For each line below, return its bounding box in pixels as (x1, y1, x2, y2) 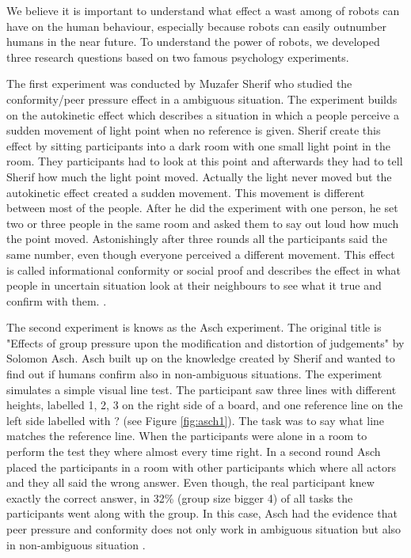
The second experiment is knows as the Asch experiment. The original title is (6, 319, 382, 336)
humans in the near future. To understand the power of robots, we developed (6, 33, 380, 50)
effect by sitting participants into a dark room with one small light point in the (6, 137, 390, 154)
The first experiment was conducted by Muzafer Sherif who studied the (6, 75, 352, 92)
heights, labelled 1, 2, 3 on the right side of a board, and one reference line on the (6, 397, 403, 413)
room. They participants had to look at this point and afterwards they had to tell (6, 153, 403, 169)
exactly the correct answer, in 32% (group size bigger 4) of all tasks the (6, 489, 353, 506)
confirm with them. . (6, 292, 107, 309)
